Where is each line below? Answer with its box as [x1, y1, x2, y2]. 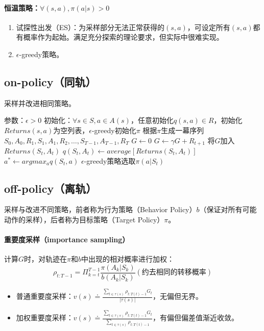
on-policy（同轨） [4, 73, 97, 89]
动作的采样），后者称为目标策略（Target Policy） [4, 214, 164, 224]
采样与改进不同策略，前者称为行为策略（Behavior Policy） [4, 204, 197, 215]
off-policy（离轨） [4, 180, 97, 196]
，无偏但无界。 [153, 291, 203, 301]
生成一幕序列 [161, 124, 204, 135]
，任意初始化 [130, 115, 174, 125]
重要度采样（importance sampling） [4, 234, 130, 245]
